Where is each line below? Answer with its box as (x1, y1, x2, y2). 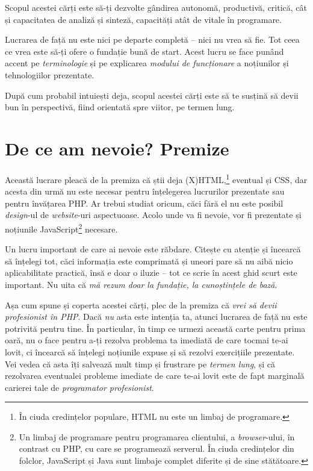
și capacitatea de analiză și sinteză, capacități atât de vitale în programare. (5, 13, 282, 25)
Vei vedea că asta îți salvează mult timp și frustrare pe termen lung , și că (5, 357, 275, 370)
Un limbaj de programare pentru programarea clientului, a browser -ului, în (19, 430, 295, 443)
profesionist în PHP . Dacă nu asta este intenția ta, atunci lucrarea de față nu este (5, 310, 308, 323)
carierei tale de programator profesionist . (5, 381, 154, 393)
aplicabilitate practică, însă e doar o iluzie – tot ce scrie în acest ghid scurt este (5, 266, 297, 279)
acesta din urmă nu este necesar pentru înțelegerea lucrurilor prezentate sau (5, 185, 285, 198)
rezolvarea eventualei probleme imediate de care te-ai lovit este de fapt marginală (5, 369, 305, 382)
